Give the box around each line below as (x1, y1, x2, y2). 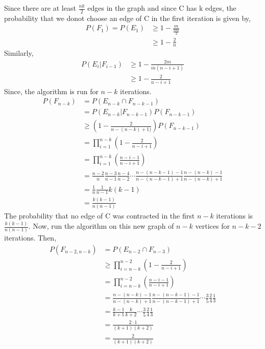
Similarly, (4, 48, 34, 58)
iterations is (216, 210, 253, 221)
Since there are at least (4, 3, 76, 13)
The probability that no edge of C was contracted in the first (4, 210, 195, 221)
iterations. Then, (4, 232, 57, 243)
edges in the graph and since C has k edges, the (87, 3, 236, 13)
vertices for (195, 221, 230, 231)
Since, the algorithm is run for (4, 85, 99, 96)
